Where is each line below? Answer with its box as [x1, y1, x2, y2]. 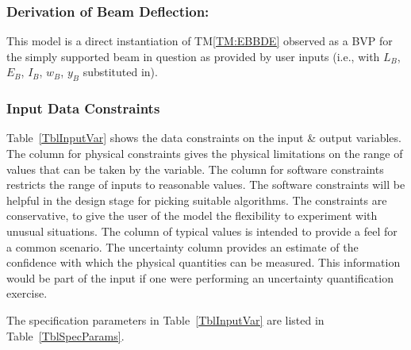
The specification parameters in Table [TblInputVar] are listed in [6, 311, 325, 328]
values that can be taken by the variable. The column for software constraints [6, 160, 384, 177]
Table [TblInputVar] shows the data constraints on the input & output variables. [6, 129, 401, 146]
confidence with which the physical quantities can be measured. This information [6, 254, 401, 271]
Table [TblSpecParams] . [6, 327, 125, 344]
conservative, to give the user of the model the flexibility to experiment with [6, 207, 378, 224]
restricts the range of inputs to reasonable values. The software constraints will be [6, 176, 405, 193]
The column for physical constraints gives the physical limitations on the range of [6, 145, 403, 162]
